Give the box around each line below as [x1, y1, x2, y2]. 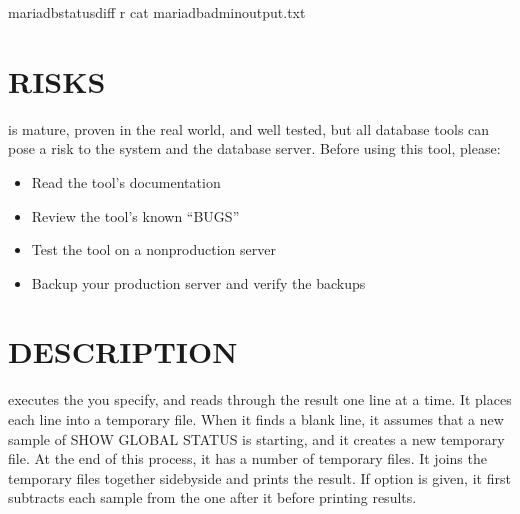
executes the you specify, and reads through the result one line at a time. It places [8, 389, 512, 410]
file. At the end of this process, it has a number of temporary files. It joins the [8, 448, 487, 469]
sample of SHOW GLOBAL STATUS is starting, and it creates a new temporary [8, 428, 505, 449]
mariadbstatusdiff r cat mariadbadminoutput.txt [8, 2, 306, 22]
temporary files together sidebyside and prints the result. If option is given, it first [8, 467, 511, 488]
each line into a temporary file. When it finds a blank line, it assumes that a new [8, 409, 504, 429]
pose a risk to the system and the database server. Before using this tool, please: [8, 138, 501, 159]
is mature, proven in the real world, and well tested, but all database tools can [8, 118, 490, 139]
